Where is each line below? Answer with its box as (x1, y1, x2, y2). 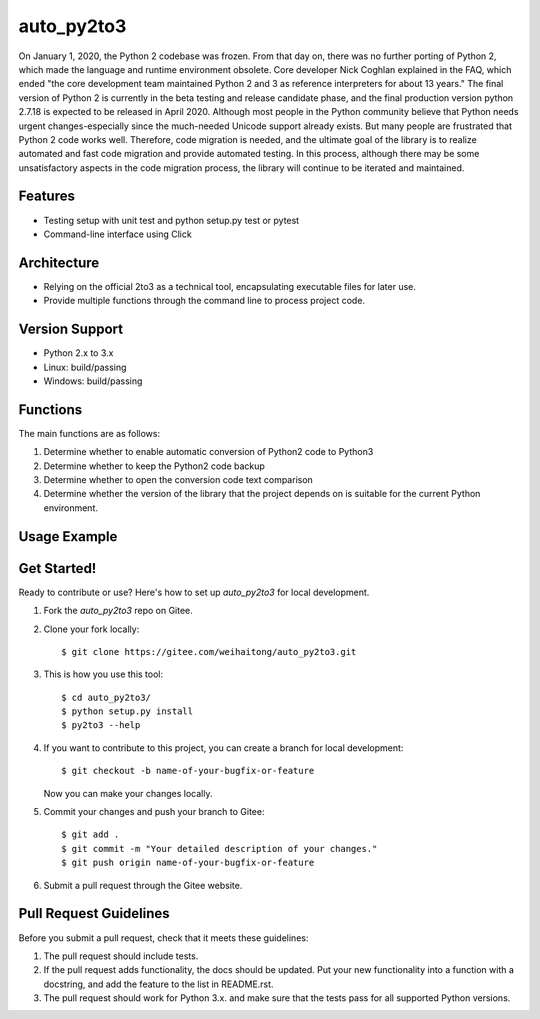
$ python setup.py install (61, 706, 194, 717)
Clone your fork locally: (43, 623, 140, 635)
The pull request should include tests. (43, 950, 199, 962)
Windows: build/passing (43, 375, 143, 387)
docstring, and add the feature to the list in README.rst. (43, 978, 274, 990)
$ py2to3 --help (61, 720, 141, 731)
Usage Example (18, 528, 118, 545)
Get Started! (18, 560, 97, 577)
